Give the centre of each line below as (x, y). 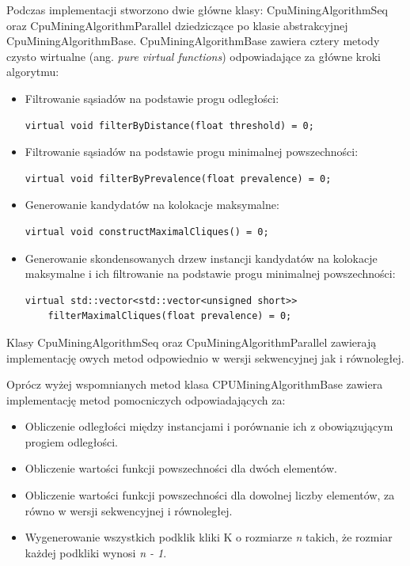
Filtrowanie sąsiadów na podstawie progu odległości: (152, 98)
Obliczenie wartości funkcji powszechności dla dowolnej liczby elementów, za (210, 495)
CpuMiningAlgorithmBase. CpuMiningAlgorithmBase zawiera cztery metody (193, 41)
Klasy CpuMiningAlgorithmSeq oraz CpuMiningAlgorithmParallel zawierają (192, 342)
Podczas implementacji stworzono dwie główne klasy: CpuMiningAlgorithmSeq (197, 9)
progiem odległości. (72, 441)
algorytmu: (33, 72)
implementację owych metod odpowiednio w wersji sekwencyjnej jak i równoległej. (205, 357)
